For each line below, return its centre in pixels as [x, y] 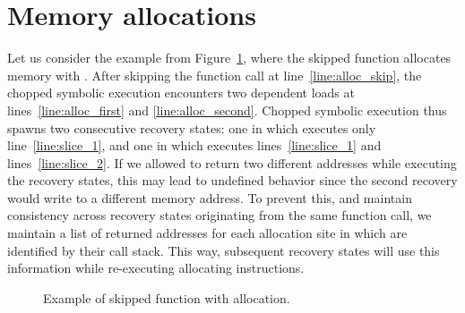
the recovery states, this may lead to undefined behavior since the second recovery [232, 180]
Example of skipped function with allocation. [167, 297]
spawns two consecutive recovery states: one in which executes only [192, 127]
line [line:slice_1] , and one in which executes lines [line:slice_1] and [194, 145]
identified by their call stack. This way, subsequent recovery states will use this [224, 250]
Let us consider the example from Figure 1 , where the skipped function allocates [229, 58]
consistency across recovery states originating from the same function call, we [220, 215]
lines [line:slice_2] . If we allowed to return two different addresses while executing [232, 162]
